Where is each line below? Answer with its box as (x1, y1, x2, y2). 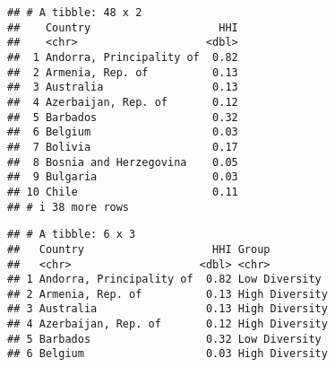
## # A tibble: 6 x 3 (7, 228, 136, 241)
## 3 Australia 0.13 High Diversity (7, 302, 328, 316)
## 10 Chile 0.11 (7, 185, 238, 198)
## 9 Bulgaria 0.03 (7, 170, 238, 184)
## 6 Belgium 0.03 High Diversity (7, 347, 328, 361)
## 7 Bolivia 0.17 (7, 140, 238, 153)
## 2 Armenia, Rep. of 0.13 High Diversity (7, 287, 328, 301)
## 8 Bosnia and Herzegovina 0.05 (7, 155, 238, 169)
